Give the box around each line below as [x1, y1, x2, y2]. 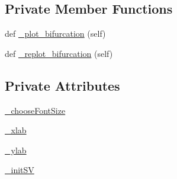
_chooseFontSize [5, 104, 66, 116]
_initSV [5, 164, 34, 176]
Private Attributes [5, 76, 120, 94]
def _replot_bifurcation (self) [5, 47, 113, 59]
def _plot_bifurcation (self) [5, 27, 106, 40]
